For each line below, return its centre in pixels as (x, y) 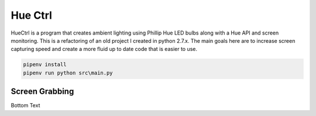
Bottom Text (25, 105)
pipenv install (45, 65)
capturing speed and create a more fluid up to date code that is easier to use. (104, 49)
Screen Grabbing (42, 92)
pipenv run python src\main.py (68, 73)
